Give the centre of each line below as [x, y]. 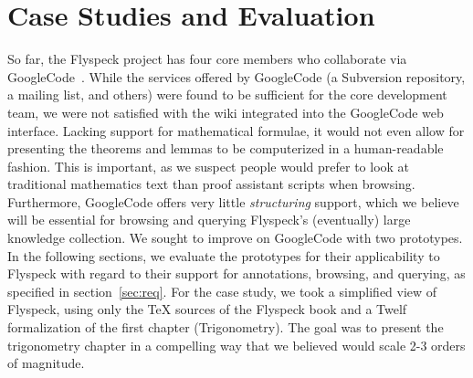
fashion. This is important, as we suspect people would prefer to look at [209, 166]
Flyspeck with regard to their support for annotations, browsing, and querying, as [236, 273]
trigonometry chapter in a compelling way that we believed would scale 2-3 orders [236, 345]
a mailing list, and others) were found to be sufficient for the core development [227, 94]
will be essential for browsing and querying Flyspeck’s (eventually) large [209, 220]
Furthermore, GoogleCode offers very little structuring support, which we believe [233, 201]
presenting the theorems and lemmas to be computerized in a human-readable [226, 148]
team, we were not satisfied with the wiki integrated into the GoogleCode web [226, 112]
